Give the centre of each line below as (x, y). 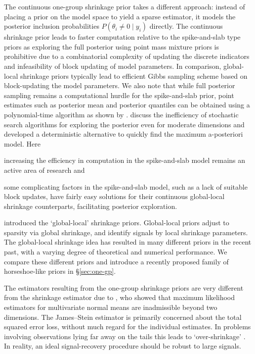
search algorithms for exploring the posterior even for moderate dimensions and (124, 124)
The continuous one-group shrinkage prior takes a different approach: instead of (125, 6)
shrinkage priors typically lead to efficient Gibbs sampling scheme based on (134, 76)
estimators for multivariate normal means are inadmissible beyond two (111, 307)
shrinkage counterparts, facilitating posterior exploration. (91, 206)
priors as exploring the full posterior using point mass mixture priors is (111, 46)
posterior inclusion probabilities (52, 26)
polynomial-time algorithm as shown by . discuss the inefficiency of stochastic (121, 114)
